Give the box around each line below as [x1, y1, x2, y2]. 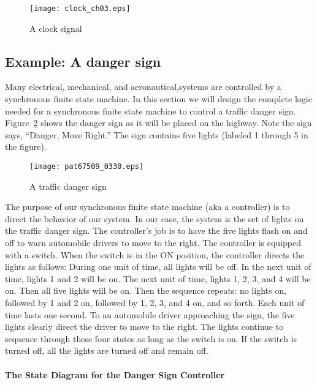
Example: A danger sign [5, 51, 161, 70]
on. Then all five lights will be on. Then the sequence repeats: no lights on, [5, 284, 286, 297]
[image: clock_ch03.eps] [29, 4, 131, 13]
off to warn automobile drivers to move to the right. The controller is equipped [5, 236, 301, 249]
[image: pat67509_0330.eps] [29, 162, 144, 171]
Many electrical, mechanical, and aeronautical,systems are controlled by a [5, 80, 281, 93]
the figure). [5, 140, 47, 153]
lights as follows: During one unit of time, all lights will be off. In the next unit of [5, 260, 311, 273]
